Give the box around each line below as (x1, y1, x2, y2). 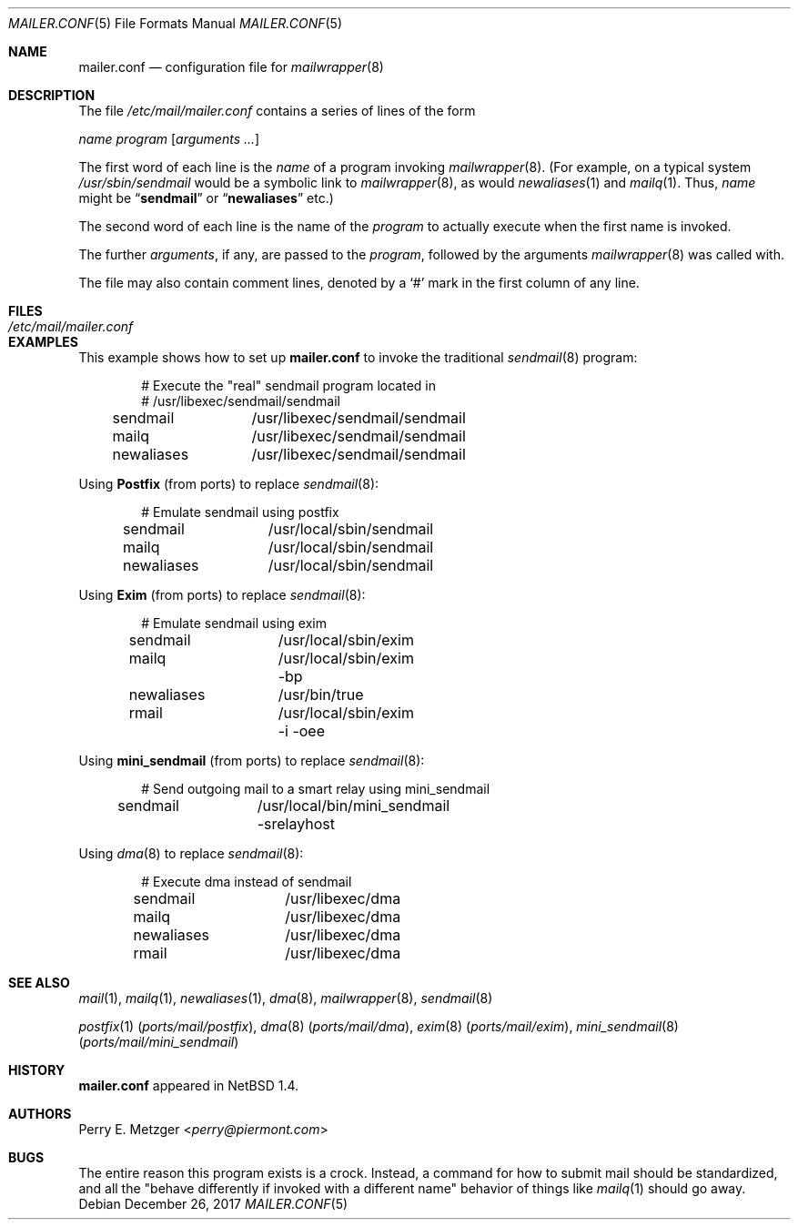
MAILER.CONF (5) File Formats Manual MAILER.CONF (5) (8, 15, 342, 31)
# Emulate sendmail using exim (141, 615, 327, 631)
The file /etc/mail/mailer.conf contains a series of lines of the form (78, 103, 476, 118)
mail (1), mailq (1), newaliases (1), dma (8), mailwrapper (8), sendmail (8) (78, 990, 493, 1006)
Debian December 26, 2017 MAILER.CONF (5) (78, 1196, 348, 1212)
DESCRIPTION (8, 87, 96, 103)
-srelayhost (257, 815, 335, 833)
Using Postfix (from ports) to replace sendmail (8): (78, 476, 379, 492)
